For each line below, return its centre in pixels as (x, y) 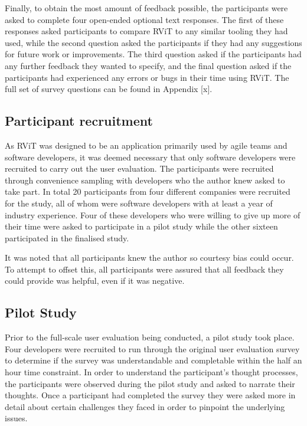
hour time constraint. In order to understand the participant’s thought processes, (151, 372)
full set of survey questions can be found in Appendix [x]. (109, 89)
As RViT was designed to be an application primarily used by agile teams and (146, 145)
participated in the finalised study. (67, 237)
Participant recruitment (79, 121)
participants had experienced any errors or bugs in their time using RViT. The (147, 77)
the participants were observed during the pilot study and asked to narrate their (150, 383)
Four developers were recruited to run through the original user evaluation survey (152, 348)
